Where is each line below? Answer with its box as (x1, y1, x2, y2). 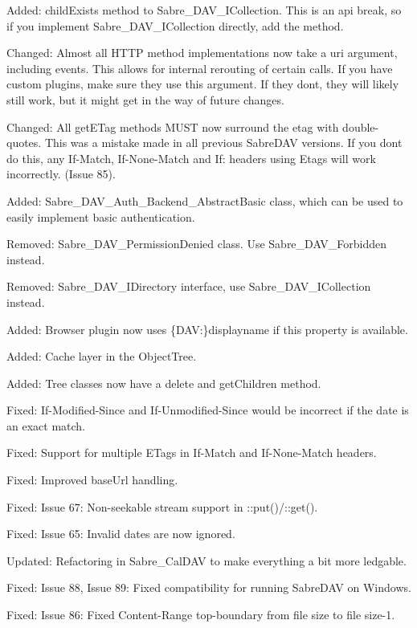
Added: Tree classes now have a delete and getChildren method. (6, 374, 321, 391)
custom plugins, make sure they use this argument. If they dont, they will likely (6, 75, 399, 92)
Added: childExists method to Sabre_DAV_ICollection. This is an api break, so (6, 2, 402, 18)
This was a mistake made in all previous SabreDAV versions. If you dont (44, 134, 403, 151)
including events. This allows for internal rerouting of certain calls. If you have (6, 59, 393, 76)
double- (342, 118, 379, 135)
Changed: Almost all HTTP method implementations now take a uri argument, (6, 44, 398, 61)
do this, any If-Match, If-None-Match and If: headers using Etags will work (6, 149, 376, 166)
